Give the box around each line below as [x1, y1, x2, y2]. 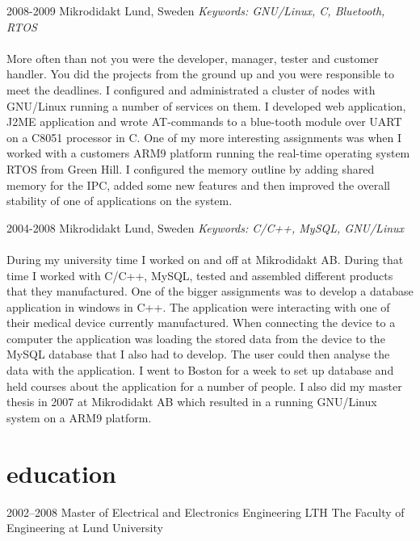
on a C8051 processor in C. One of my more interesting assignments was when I [6, 128, 402, 145]
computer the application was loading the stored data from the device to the [6, 329, 385, 346]
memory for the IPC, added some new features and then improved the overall [6, 176, 390, 193]
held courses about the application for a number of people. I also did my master [6, 377, 402, 394]
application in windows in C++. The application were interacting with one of [6, 298, 390, 315]
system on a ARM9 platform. [6, 409, 152, 426]
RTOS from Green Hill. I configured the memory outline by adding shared [6, 160, 375, 177]
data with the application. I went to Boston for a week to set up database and [6, 362, 394, 379]
